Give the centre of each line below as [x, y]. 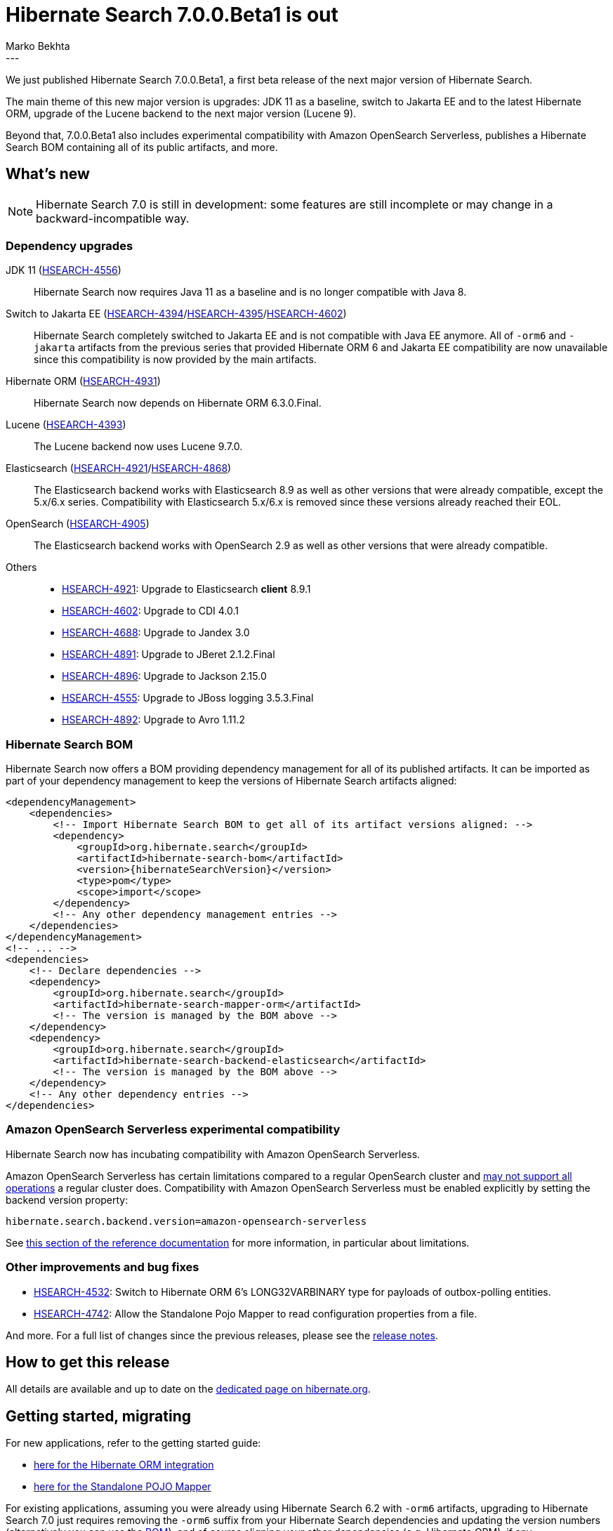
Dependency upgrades [70, 245]
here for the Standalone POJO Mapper [123, 1487]
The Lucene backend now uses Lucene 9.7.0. [138, 447]
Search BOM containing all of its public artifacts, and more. [142, 147]
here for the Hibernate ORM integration [124, 1465]
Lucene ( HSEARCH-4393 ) [66, 425]
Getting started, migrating [99, 1416]
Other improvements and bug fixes [103, 1267]
